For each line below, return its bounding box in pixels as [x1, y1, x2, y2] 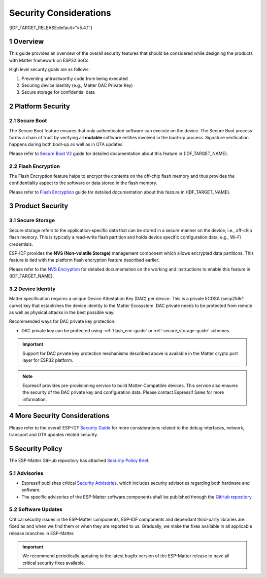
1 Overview [9, 38, 44, 46]
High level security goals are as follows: [9, 67, 90, 73]
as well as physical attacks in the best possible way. [9, 309, 115, 315]
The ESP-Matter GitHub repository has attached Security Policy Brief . [9, 457, 150, 463]
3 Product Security [9, 202, 68, 210]
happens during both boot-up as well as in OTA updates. [9, 141, 124, 148]
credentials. [9, 241, 33, 247]
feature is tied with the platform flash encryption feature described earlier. [9, 257, 160, 263]
